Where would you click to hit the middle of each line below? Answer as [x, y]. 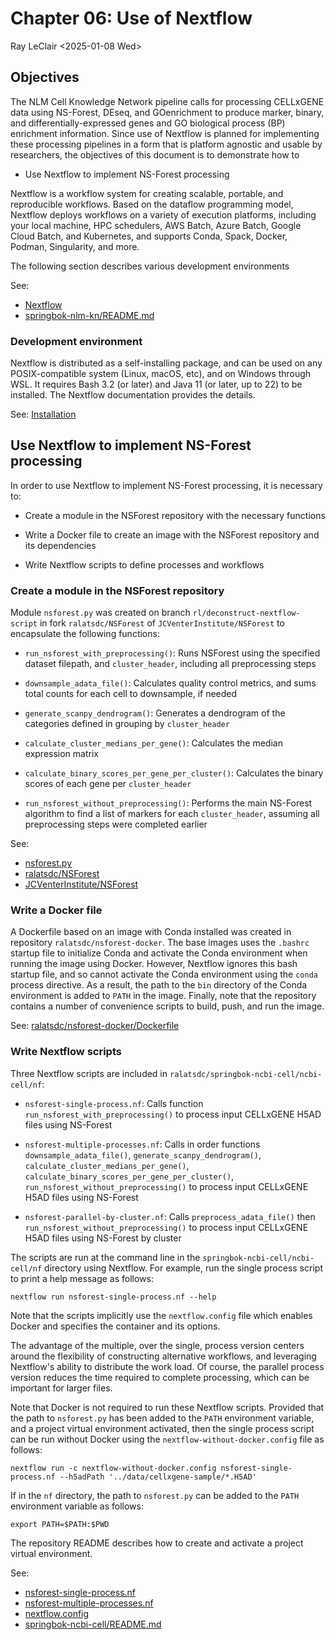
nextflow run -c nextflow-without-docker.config [113, 1468]
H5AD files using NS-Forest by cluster [103, 1238]
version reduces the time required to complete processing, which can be [160, 1377]
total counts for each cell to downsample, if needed [131, 694]
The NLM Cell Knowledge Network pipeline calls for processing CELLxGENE [167, 101]
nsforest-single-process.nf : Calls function [114, 1103]
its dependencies [60, 545]
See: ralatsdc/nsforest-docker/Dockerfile [95, 1026]
